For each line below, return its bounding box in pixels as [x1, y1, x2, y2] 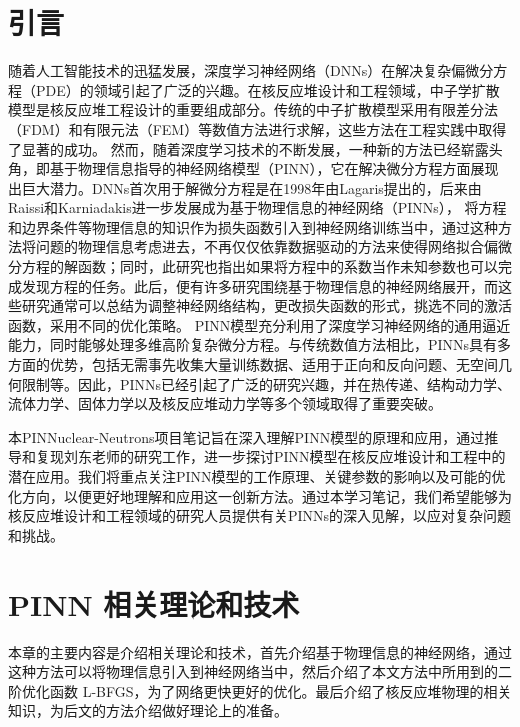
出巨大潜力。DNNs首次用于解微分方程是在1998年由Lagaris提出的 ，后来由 [8, 177, 482, 198]
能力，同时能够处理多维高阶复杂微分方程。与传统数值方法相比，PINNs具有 [8, 334, 498, 355]
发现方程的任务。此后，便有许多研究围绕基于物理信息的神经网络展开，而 [21, 275, 498, 296]
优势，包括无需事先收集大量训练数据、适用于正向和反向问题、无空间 [49, 354, 498, 375]
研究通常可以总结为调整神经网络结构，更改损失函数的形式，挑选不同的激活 [21, 295, 512, 316]
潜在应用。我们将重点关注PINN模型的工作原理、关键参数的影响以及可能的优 [8, 466, 506, 486]
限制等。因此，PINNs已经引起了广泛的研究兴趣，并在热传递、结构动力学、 [21, 373, 512, 394]
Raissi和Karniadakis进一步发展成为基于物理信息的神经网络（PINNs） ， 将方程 [8, 197, 507, 218]
